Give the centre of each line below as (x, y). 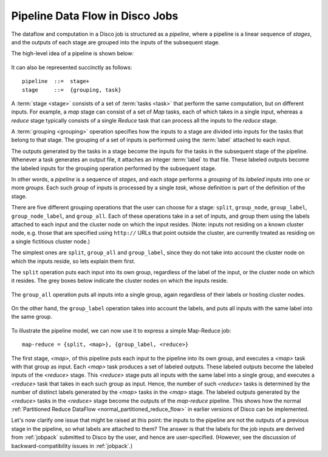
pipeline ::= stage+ (56, 81)
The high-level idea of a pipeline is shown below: (72, 53)
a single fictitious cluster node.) (51, 241)
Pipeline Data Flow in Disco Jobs (95, 16)
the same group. (32, 317)
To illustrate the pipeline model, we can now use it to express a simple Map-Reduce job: (121, 330)
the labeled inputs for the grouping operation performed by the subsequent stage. (114, 168)
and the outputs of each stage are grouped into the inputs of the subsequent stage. (115, 42)
